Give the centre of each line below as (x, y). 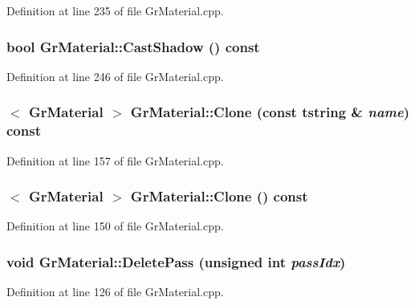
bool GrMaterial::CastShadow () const (133, 46)
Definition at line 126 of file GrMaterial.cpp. (115, 292)
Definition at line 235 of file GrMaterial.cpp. (115, 10)
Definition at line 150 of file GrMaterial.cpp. (115, 226)
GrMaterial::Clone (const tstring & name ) (270, 112)
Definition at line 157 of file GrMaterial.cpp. (115, 160)
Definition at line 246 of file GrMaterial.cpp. (115, 76)
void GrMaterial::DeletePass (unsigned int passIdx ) (176, 261)
